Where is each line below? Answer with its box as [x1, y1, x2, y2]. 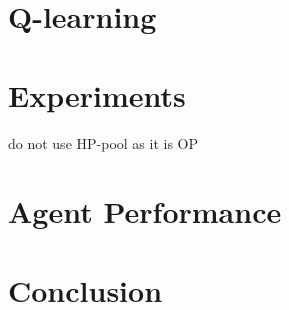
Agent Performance [8, 191, 282, 232]
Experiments [8, 74, 186, 115]
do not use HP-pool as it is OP [8, 132, 199, 153]
